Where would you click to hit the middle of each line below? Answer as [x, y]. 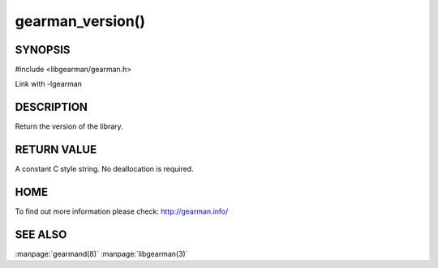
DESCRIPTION [52, 107]
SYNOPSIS [43, 50]
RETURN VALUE [56, 150]
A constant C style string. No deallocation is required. [104, 169]
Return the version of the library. [69, 126]
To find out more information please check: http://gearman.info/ [122, 211]
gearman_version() [80, 21]
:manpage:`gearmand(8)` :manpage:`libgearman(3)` [101, 254]
